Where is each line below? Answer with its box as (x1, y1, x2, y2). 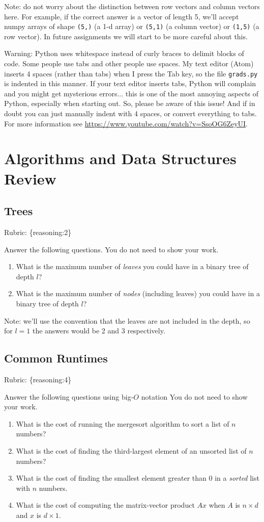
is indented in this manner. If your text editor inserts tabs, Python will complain (4, 78, 256, 89)
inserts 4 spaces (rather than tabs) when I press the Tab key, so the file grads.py (4, 68, 258, 79)
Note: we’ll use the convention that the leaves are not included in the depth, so (4, 315, 250, 326)
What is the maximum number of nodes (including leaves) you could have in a (16, 288, 260, 299)
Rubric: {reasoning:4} (4, 374, 72, 384)
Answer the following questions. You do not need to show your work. (4, 244, 219, 254)
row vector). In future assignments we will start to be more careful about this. (4, 31, 248, 41)
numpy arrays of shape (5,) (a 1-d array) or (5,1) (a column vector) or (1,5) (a (4, 21, 259, 32)
